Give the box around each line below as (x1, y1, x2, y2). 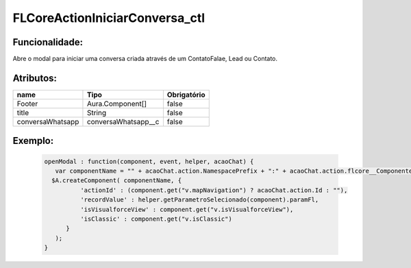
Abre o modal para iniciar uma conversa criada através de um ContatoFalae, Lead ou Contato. (12, 55, 277, 63)
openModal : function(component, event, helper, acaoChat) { (44, 158, 254, 165)
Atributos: (12, 72, 58, 84)
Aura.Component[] (86, 99, 147, 108)
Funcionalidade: (12, 36, 84, 48)
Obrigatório (166, 90, 206, 99)
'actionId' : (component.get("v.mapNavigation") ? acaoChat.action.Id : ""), (79, 186, 348, 194)
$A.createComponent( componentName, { (51, 177, 182, 184)
